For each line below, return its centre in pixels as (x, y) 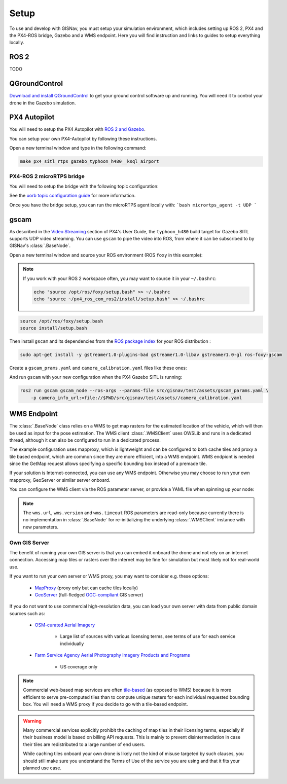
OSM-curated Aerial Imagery (65, 625)
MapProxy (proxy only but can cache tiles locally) (86, 588)
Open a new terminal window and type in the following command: (78, 148)
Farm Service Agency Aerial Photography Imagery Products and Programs (112, 655)
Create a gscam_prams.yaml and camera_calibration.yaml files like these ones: (98, 368)
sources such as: (27, 613)
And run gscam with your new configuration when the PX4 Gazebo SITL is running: (96, 377)
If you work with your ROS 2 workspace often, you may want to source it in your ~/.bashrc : (120, 278)
